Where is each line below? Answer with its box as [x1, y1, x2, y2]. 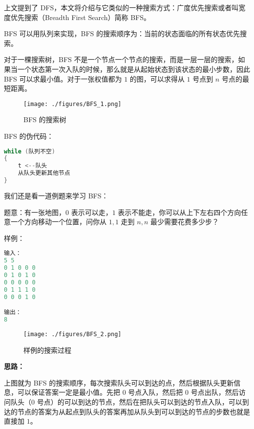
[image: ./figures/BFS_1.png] [23, 100, 122, 107]
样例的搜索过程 [23, 344, 71, 355]
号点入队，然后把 [128, 387, 183, 397]
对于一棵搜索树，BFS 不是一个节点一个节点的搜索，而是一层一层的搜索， [4, 54, 238, 64]
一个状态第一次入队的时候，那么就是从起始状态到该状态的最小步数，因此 [17, 64, 250, 74]
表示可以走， [71, 207, 112, 217]
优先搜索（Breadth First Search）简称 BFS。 [10, 12, 151, 22]
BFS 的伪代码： [4, 131, 54, 141]
